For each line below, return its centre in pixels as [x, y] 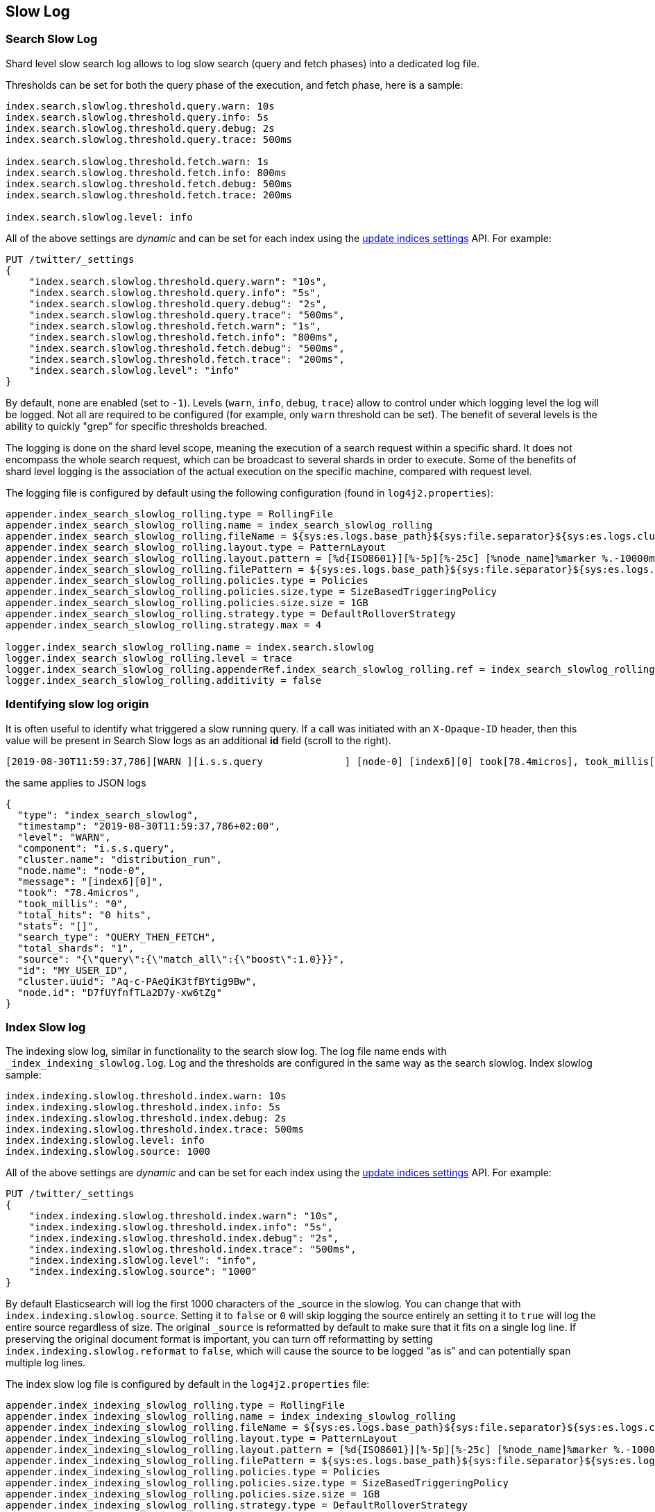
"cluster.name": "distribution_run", [119, 859]
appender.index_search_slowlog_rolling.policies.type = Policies [187, 580]
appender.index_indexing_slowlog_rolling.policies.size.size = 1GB [193, 1494]
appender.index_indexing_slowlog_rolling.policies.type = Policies [193, 1472]
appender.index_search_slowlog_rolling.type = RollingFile [170, 514]
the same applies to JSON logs [76, 782]
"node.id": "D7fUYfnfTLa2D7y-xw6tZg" [119, 992]
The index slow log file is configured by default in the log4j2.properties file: [188, 1384]
